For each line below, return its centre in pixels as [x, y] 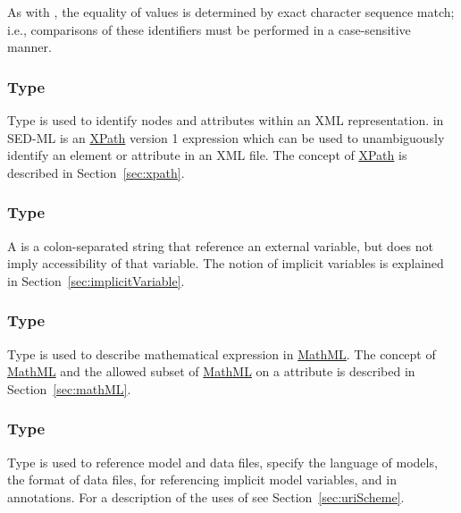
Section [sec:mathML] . [69, 388]
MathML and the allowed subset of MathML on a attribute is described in [211, 371]
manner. [29, 47]
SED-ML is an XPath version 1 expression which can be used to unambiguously [226, 137]
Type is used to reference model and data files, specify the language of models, [222, 462]
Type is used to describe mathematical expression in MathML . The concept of [222, 353]
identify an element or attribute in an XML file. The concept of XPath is [207, 155]
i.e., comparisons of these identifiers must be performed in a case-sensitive [209, 29]
